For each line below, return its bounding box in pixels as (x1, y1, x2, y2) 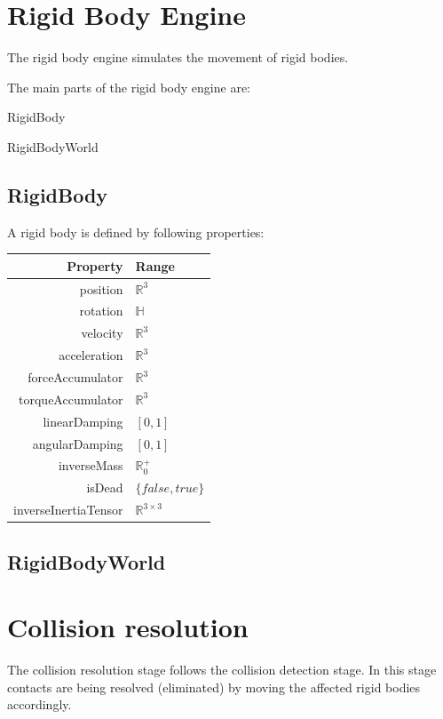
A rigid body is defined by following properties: (7, 222, 265, 241)
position (79, 279, 123, 298)
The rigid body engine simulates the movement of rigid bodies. (7, 48, 349, 67)
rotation (79, 301, 123, 320)
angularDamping (32, 434, 123, 452)
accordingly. (7, 695, 72, 714)
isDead (86, 478, 123, 497)
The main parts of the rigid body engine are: (7, 77, 250, 96)
